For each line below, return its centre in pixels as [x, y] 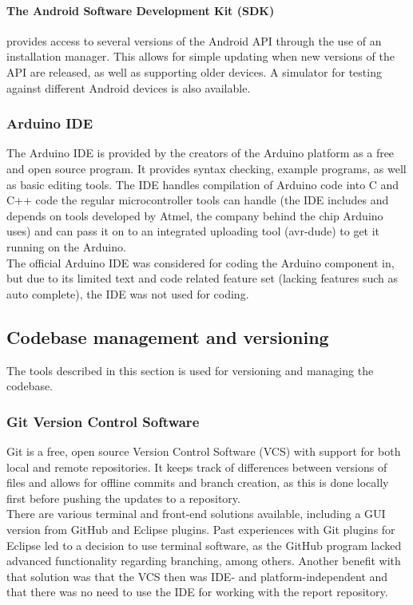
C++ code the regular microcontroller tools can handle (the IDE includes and [198, 200]
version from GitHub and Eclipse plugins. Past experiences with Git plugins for [201, 529]
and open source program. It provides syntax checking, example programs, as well [206, 168]
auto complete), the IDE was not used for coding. [128, 293]
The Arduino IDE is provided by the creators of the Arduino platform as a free [201, 153]
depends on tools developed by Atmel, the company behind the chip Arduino [195, 215]
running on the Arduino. [66, 246]
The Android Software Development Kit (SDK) [141, 10]
